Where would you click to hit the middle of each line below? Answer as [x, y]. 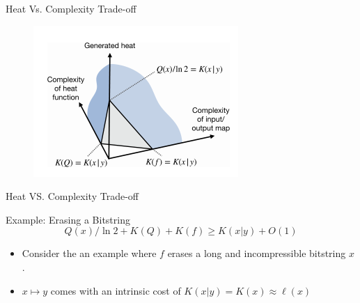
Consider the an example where [89, 253]
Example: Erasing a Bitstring [68, 219]
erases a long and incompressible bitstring [257, 253]
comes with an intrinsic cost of [116, 290]
